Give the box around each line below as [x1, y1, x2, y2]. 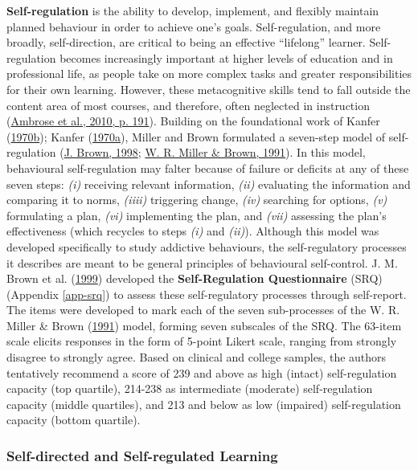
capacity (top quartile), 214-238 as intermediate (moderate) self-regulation [6, 380, 373, 397]
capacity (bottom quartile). [6, 411, 141, 428]
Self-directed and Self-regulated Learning [6, 445, 278, 465]
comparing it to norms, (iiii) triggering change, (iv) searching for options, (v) [6, 191, 387, 208]
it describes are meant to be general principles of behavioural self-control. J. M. [6, 254, 398, 271]
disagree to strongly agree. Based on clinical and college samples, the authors [6, 349, 387, 366]
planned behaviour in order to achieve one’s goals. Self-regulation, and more [6, 18, 381, 35]
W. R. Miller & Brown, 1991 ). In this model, [145, 144, 366, 161]
